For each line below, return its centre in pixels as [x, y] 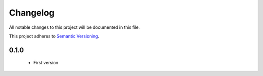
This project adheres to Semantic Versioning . [54, 36]
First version [46, 63]
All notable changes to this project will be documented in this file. [75, 27]
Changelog [32, 13]
